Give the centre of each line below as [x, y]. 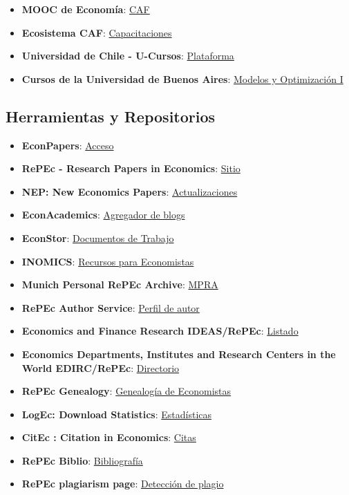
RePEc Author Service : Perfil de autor [111, 307]
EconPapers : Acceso [68, 145]
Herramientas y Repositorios [111, 116]
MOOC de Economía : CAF [86, 9]
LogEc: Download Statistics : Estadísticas [117, 414]
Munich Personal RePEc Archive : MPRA [120, 284]
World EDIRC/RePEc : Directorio [101, 367]
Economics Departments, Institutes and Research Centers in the [179, 354]
